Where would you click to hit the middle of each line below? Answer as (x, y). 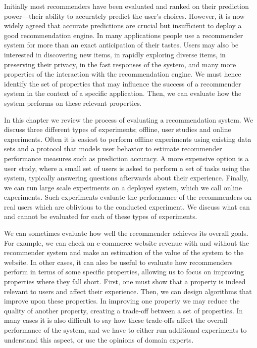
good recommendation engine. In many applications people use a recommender (124, 35)
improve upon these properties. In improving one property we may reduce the (122, 301)
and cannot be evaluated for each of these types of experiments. (101, 216)
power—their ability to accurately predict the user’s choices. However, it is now (125, 16)
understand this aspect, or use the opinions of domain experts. (99, 339)
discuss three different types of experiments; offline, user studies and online (118, 129)
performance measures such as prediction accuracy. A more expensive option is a (126, 158)
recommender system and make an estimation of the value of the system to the (124, 252)
